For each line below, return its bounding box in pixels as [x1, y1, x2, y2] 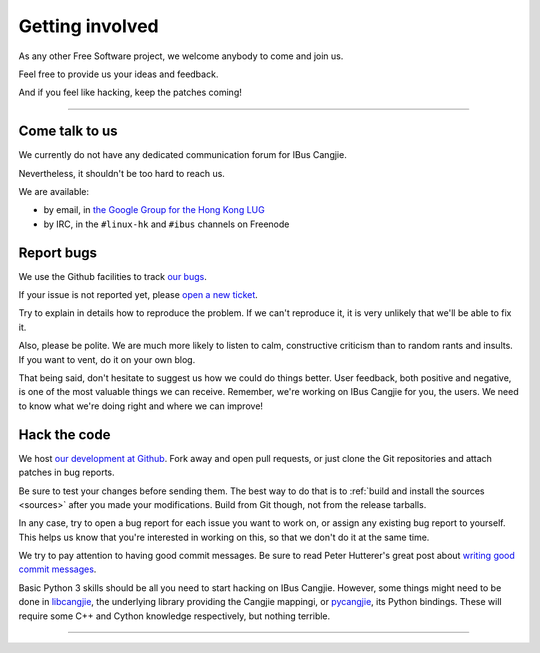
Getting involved [18, 15, 159, 37]
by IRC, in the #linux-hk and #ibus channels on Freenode [43, 218, 290, 230]
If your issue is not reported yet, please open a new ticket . [18, 289, 259, 301]
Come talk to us [18, 123, 119, 140]
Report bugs [18, 244, 98, 261]
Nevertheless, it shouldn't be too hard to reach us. [18, 167, 225, 179]
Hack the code [18, 426, 111, 443]
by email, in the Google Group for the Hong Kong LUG [43, 204, 265, 216]
